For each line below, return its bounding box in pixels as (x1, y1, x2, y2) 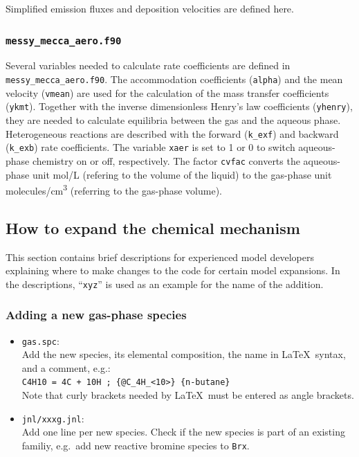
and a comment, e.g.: (21, 360, 111, 375)
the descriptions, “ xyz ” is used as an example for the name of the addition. (6, 276, 324, 291)
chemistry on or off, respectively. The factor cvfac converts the (32, 153, 300, 168)
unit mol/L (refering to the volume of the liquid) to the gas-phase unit (32, 167, 332, 181)
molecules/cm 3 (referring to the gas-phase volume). (6, 181, 222, 197)
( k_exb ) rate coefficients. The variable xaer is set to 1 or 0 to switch (6, 140, 295, 154)
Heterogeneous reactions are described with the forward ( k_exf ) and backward (6, 126, 339, 141)
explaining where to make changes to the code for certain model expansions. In (6, 263, 340, 278)
